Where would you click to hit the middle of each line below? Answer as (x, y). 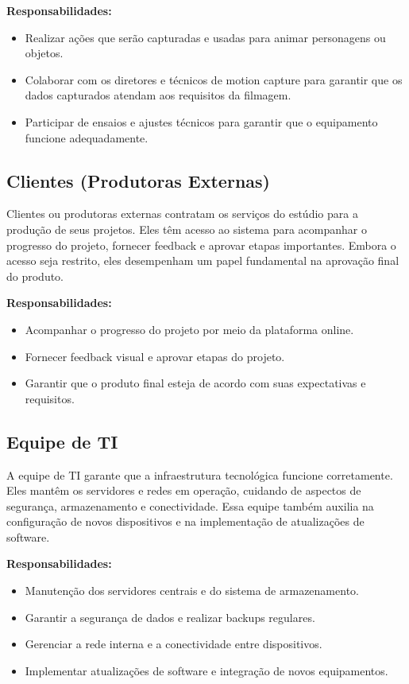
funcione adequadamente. (87, 137)
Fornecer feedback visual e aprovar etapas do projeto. (155, 356)
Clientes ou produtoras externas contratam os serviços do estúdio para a (182, 214)
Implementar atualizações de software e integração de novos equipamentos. (206, 670)
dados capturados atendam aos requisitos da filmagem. (158, 95)
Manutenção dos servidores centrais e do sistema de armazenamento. (192, 591)
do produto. (35, 276)
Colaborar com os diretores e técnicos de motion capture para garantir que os (214, 79)
